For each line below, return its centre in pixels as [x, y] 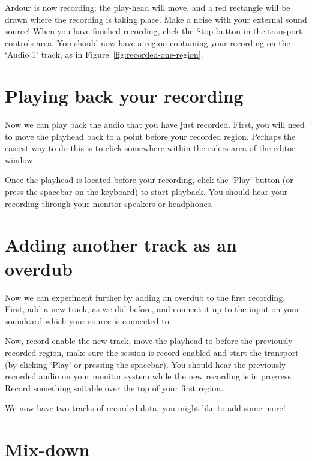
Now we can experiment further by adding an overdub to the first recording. [145, 297]
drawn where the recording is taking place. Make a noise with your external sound [156, 19]
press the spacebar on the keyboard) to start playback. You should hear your [146, 192]
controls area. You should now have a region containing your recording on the [148, 42]
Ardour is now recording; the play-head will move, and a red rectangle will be [148, 7]
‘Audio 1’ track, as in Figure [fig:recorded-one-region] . [104, 54]
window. [20, 159]
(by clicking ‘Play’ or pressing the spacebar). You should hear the [125, 364]
